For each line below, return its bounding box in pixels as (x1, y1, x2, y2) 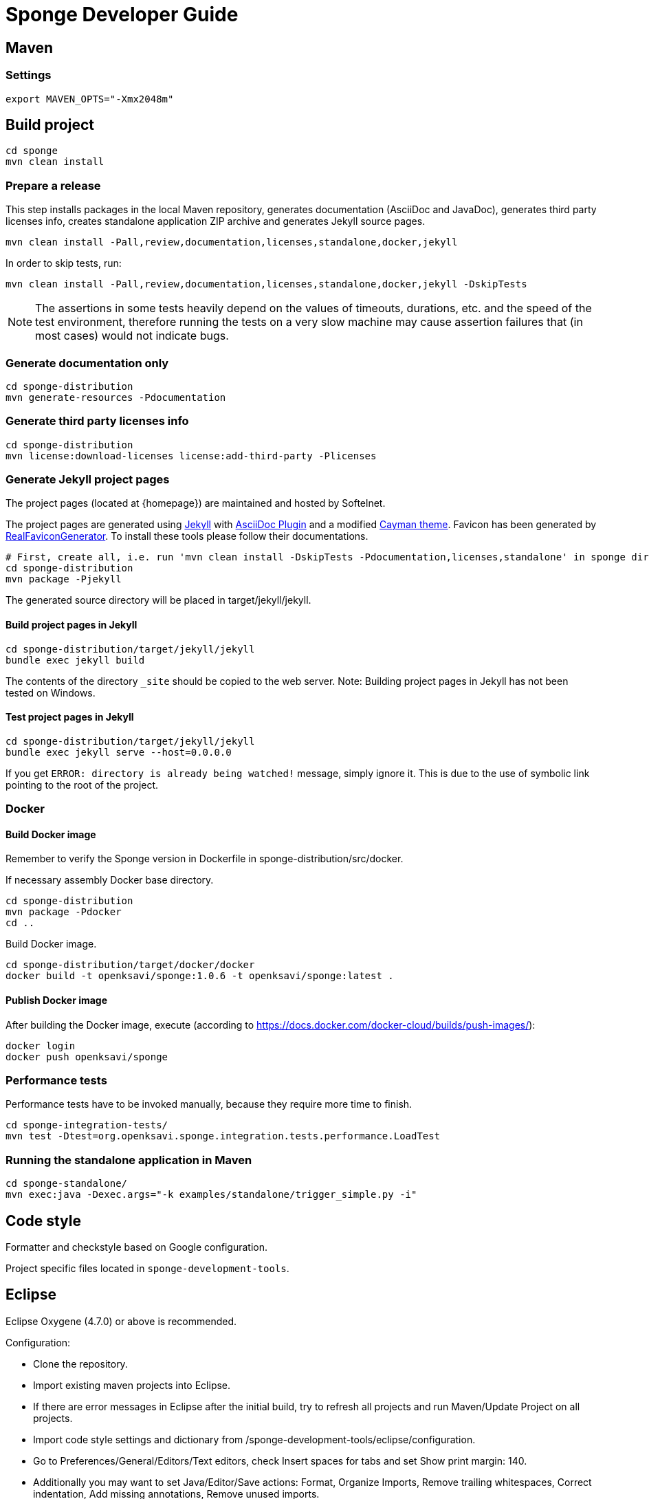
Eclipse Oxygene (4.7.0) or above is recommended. (5, 1315, 237, 1327)
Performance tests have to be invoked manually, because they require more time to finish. (5, 1098, 412, 1110)
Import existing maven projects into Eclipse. (33, 1379, 231, 1391)
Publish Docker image (5, 994, 108, 1007)
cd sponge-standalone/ (5, 1178, 128, 1190)
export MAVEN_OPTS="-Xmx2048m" (5, 93, 174, 105)
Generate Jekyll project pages (5, 472, 170, 487)
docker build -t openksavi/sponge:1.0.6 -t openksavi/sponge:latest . (5, 970, 394, 982)
